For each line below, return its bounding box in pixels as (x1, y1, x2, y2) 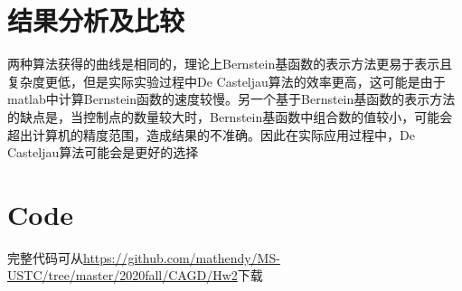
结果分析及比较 (7, 2, 185, 39)
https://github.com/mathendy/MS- (83, 248, 280, 267)
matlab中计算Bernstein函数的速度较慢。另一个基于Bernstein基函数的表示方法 (7, 89, 456, 108)
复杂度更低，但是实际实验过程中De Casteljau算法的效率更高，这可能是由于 (7, 71, 446, 90)
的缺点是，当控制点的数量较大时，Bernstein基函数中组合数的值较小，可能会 (7, 107, 453, 126)
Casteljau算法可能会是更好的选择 (7, 143, 199, 162)
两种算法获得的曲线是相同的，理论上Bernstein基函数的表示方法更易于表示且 (7, 54, 453, 73)
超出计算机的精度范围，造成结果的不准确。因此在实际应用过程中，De (7, 125, 415, 144)
